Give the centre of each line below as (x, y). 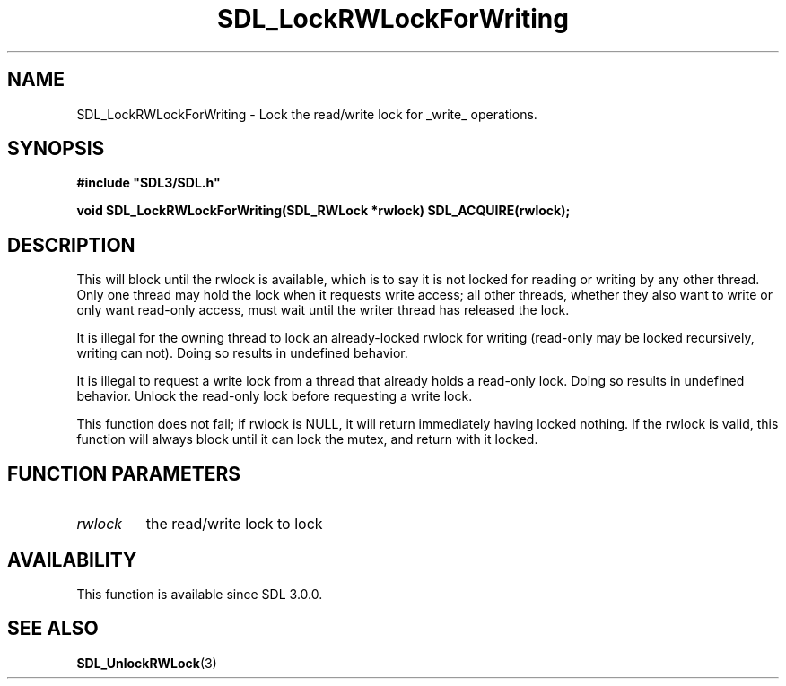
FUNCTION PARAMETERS (124, 473)
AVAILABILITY (72, 560)
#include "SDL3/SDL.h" (148, 183)
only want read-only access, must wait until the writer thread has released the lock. (323, 310)
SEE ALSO (53, 629)
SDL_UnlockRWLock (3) (147, 663)
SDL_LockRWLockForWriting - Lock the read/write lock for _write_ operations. (307, 114)
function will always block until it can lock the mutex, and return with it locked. (307, 439)
